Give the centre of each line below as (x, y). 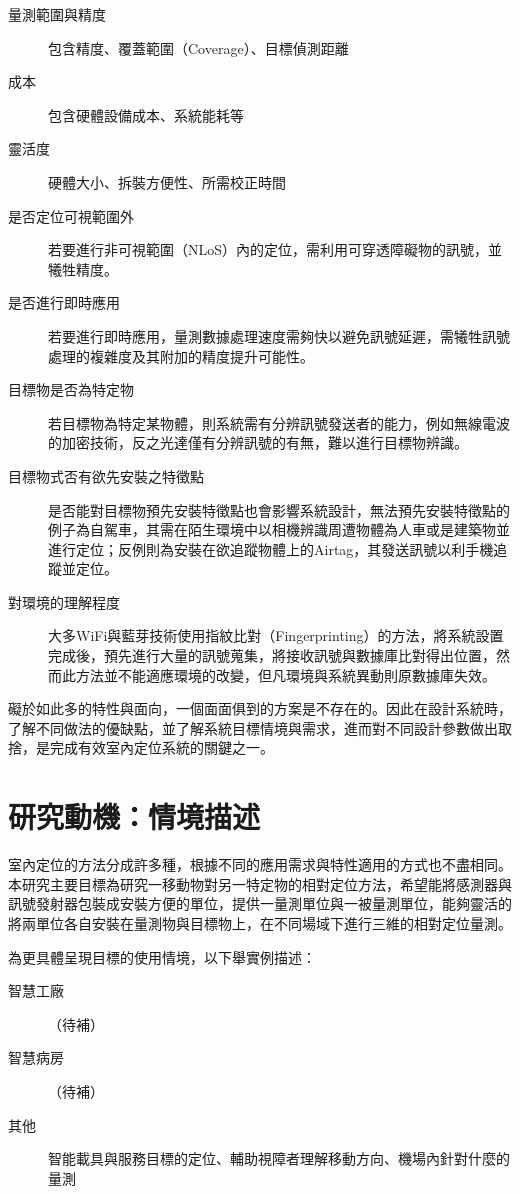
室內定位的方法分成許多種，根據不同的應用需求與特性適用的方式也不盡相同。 (260, 864)
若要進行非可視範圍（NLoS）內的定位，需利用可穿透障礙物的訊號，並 (275, 249)
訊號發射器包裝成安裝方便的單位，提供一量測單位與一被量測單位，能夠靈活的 (260, 903)
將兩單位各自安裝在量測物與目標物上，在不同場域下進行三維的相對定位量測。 (260, 922)
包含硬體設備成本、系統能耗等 (146, 114)
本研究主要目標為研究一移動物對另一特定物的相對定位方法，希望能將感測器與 (260, 883)
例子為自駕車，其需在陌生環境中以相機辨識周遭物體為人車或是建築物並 (279, 529)
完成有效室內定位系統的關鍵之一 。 (161, 747)
